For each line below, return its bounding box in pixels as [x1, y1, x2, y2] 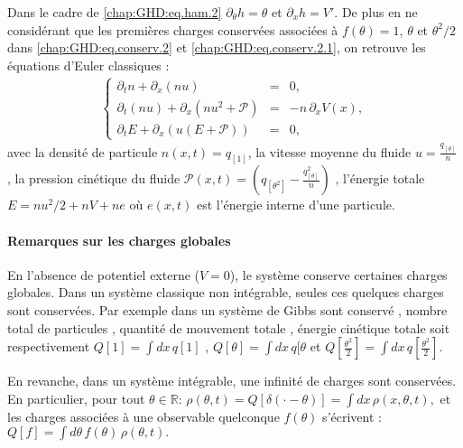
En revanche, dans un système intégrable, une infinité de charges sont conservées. [7, 371, 457, 390]
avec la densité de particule [7, 142, 158, 161]
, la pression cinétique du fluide [7, 169, 181, 188]
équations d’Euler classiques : [7, 55, 170, 74]
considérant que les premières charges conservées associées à [7, 20, 338, 39]
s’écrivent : [322, 406, 382, 425]
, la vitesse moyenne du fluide [247, 142, 412, 161]
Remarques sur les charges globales [7, 230, 231, 249]
